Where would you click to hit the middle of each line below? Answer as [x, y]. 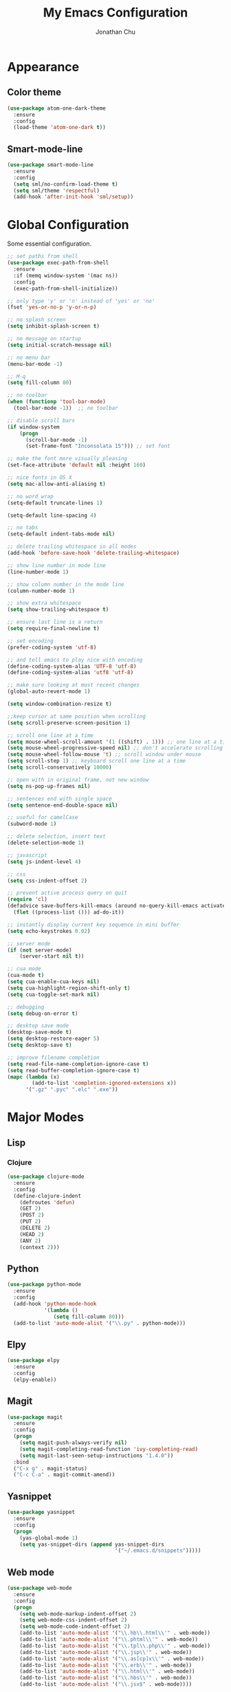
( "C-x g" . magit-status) [51, 1468]
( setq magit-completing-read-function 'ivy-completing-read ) [109, 1449]
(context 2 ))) [40, 1247]
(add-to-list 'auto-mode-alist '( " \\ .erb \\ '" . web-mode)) [106, 1665]
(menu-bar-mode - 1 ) [35, 364]
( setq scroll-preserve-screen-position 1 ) [69, 722]
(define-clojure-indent [47, 1196]
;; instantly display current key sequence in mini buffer [93, 925]
